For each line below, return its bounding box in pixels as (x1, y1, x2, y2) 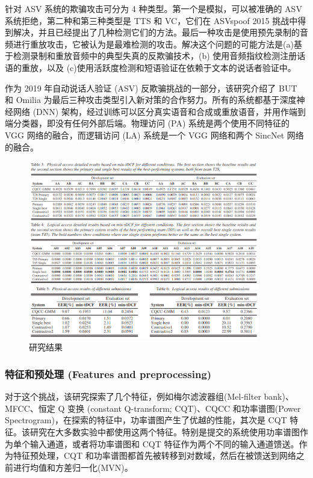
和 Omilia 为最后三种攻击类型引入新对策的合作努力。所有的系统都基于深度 (5, 93, 297, 106)
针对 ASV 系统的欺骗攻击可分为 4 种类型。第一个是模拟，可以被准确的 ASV (5, 2, 302, 14)
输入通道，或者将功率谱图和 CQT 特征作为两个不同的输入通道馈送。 (29, 437, 299, 450)
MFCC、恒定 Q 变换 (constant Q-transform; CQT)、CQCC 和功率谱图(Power (5, 402, 301, 414)
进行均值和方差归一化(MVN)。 (13, 461, 133, 473)
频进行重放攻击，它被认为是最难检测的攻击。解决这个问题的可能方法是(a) (5, 37, 294, 50)
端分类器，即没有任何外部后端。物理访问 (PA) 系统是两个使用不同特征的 (5, 117, 290, 129)
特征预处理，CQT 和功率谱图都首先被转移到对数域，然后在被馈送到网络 (13, 449, 296, 462)
